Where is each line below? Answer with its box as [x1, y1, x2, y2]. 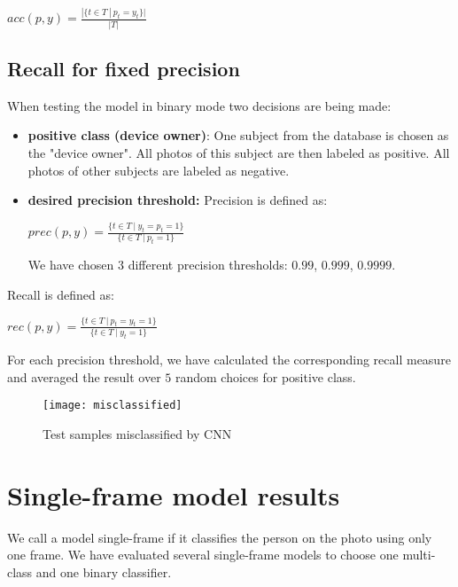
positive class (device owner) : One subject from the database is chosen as [27, 126, 449, 145]
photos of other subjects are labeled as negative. [27, 160, 290, 179]
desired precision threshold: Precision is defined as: [27, 191, 328, 209]
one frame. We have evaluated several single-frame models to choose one [7, 545, 399, 564]
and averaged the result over [7, 367, 161, 386]
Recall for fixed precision [7, 55, 240, 82]
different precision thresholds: [128, 255, 288, 274]
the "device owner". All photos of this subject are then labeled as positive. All [27, 144, 450, 162]
